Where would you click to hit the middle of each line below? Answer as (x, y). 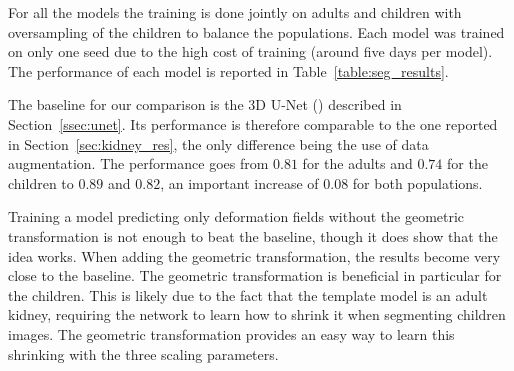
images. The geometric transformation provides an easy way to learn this (231, 333)
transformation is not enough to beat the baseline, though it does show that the (253, 235)
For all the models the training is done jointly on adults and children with (235, 12)
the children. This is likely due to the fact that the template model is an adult (248, 294)
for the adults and (357, 163)
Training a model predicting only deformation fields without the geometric (236, 216)
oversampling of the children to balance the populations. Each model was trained (256, 31)
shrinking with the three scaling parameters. (143, 353)
